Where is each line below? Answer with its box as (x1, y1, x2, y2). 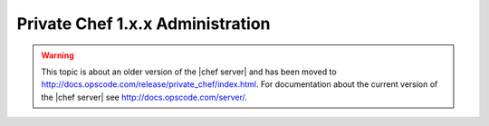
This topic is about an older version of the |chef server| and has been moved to (41, 66, 337, 77)
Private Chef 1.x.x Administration (16, 14, 271, 34)
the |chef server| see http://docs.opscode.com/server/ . (41, 92, 248, 102)
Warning (41, 50, 74, 61)
